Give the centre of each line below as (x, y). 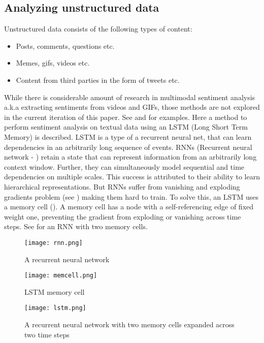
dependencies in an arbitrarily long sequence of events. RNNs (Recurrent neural (128, 147)
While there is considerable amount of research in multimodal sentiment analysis (130, 97)
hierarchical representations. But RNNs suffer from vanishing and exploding (122, 186)
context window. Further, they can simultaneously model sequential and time (124, 166)
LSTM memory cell (55, 291)
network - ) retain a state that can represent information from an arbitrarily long (130, 157)
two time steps (47, 334)
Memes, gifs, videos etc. (53, 63)
